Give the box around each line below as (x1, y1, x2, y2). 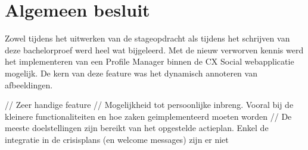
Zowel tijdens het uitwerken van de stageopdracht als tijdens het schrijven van (5, 32, 290, 44)
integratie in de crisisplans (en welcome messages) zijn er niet (5, 133, 229, 145)
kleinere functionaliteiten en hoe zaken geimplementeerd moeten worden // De (5, 110, 292, 122)
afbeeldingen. (5, 78, 53, 91)
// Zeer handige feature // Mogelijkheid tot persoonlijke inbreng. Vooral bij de (5, 98, 294, 111)
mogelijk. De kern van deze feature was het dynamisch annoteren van (5, 66, 257, 79)
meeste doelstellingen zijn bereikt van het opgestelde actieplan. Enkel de (5, 122, 269, 134)
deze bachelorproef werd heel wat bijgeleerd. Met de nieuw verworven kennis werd (5, 43, 304, 56)
